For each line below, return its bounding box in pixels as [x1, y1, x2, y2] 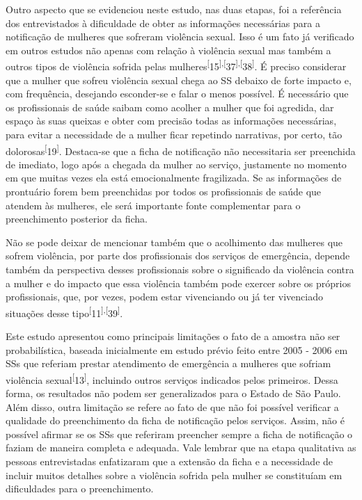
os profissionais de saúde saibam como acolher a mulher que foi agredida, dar [6, 99, 334, 114]
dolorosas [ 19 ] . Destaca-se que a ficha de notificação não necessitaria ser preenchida [6, 141, 356, 158]
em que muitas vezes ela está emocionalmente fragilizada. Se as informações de [6, 170, 342, 185]
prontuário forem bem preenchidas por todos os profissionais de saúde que [6, 184, 322, 199]
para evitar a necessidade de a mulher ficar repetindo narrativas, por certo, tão [6, 127, 343, 141]
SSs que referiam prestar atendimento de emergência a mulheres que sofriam [6, 356, 331, 371]
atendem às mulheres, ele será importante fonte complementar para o [6, 197, 301, 212]
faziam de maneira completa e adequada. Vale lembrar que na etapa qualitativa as [6, 440, 356, 455]
